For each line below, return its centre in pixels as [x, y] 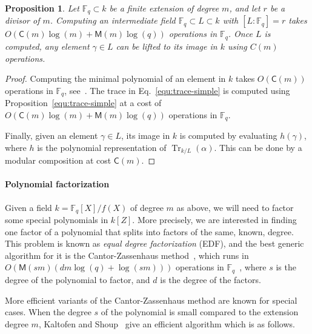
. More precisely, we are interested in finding [214, 220]
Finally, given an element [51, 135]
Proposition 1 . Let [42, 8]
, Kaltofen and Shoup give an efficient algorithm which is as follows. [167, 323]
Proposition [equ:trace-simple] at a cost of [83, 103]
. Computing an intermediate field [113, 20]
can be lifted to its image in [167, 46]
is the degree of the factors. [211, 279]
